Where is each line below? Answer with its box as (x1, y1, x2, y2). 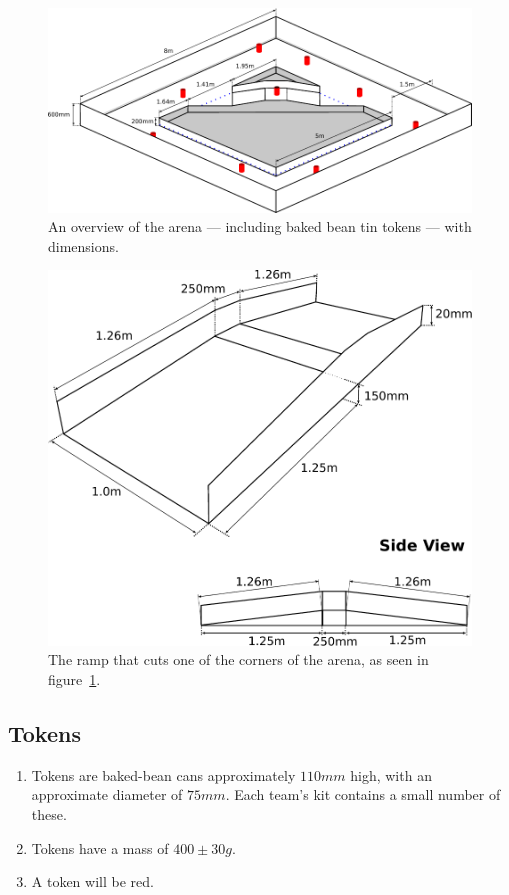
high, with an (350, 764, 432, 785)
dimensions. (48, 235, 119, 256)
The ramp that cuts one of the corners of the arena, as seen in (48, 649, 429, 670)
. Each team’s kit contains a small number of (225, 784, 501, 805)
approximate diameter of (31, 784, 183, 805)
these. (31, 804, 67, 825)
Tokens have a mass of (31, 837, 169, 858)
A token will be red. (31, 871, 154, 892)
